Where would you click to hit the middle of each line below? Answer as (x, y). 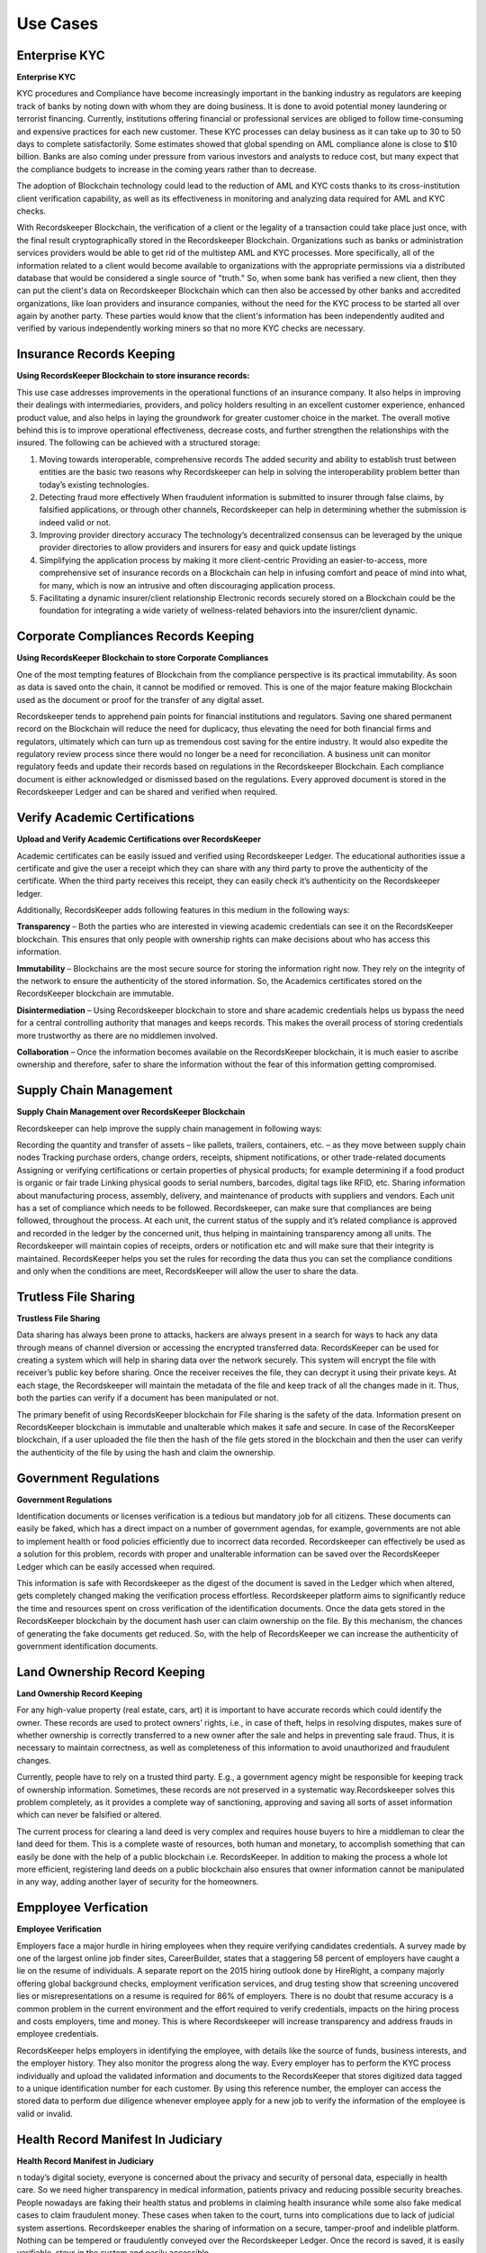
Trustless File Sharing (58, 1318)
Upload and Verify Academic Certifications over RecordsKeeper (139, 839)
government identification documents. (87, 1646)
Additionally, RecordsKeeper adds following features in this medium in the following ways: (183, 910)
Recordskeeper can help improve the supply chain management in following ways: (170, 1128)
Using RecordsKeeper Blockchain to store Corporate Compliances (143, 658)
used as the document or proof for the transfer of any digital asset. (140, 699)
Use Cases (58, 23)
